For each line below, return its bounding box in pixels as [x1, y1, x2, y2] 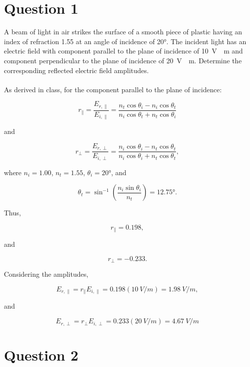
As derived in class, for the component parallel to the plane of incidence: [4, 84, 222, 94]
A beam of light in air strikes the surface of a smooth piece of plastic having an [4, 26, 242, 37]
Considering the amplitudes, [4, 269, 89, 279]
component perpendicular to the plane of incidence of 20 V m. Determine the [4, 55, 242, 65]
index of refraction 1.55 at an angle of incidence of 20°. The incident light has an [4, 36, 247, 46]
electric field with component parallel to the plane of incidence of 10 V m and [4, 46, 243, 56]
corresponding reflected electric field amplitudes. [4, 65, 149, 75]
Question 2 [4, 344, 78, 365]
